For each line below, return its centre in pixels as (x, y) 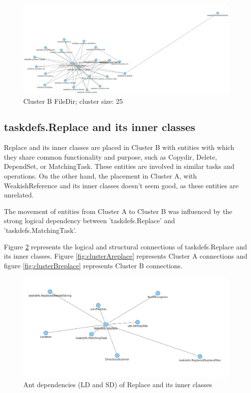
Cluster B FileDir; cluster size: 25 (73, 101)
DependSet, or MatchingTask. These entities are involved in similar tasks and (119, 166)
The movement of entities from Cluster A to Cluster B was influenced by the (118, 211)
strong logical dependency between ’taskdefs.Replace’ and (90, 221)
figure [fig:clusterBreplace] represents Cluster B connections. (93, 265)
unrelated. (19, 195)
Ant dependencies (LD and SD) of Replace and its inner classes (118, 385)
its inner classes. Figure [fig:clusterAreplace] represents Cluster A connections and (126, 256)
